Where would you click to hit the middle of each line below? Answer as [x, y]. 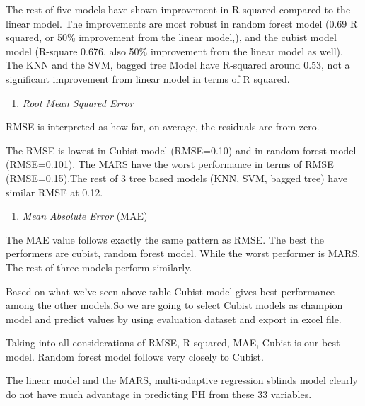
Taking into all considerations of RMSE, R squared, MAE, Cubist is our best [173, 343]
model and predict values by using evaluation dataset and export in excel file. [174, 318]
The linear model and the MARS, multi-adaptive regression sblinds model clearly [182, 380]
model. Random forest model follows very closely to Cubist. [135, 356]
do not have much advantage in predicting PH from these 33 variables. [159, 394]
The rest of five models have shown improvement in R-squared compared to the [178, 9]
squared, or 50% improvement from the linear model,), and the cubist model [171, 37]
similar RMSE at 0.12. [54, 192]
